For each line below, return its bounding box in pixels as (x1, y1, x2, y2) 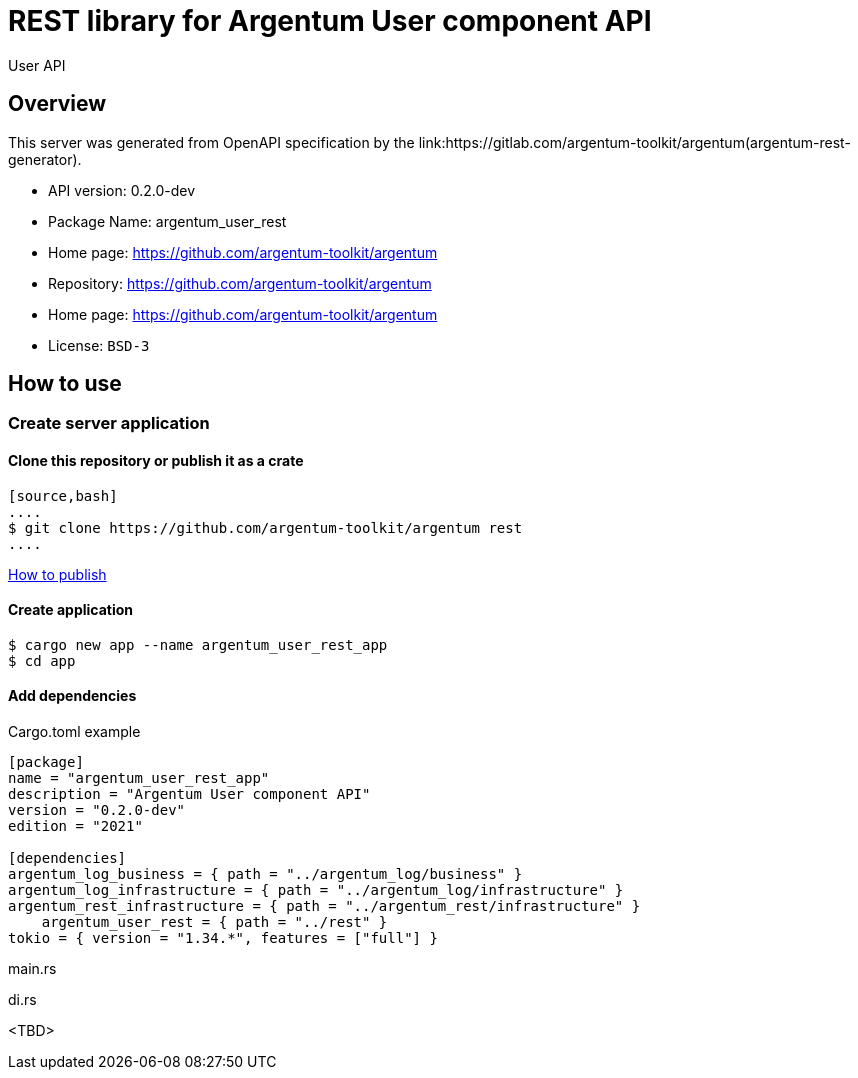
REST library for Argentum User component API (8, 4, 652, 38)
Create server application (8, 413, 210, 434)
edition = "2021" (8, 818, 143, 835)
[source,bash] (8, 487, 118, 504)
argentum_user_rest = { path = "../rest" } (41, 914, 388, 931)
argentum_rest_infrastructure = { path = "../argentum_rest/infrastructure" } (8, 898, 641, 915)
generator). (8, 150, 82, 168)
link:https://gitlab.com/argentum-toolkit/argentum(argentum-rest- (418, 133, 851, 151)
